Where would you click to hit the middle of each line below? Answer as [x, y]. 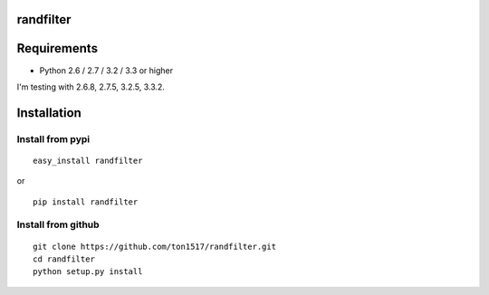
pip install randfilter [86, 202]
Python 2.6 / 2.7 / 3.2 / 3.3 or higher [106, 70]
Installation [49, 113]
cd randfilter [64, 259]
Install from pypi [53, 138]
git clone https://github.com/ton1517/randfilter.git [154, 246]
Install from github [58, 224]
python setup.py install [88, 272]
